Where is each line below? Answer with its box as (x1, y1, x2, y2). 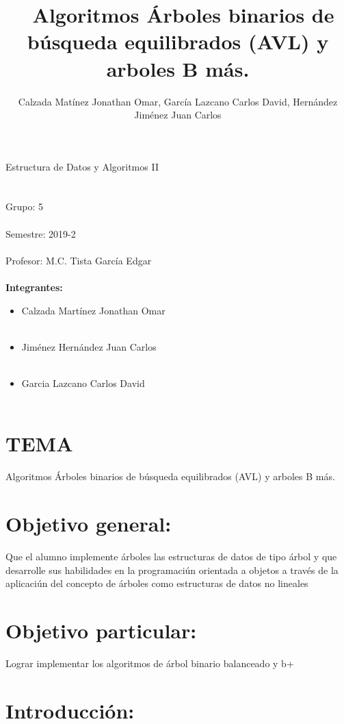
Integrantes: (5, 280, 63, 295)
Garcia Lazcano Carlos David (21, 376, 145, 390)
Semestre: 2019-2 (5, 226, 76, 240)
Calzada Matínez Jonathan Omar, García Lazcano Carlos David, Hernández (18, 94, 338, 108)
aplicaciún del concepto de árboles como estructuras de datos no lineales (5, 576, 308, 590)
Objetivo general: (5, 510, 172, 538)
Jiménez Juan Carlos (134, 108, 222, 122)
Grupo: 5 (5, 199, 43, 214)
